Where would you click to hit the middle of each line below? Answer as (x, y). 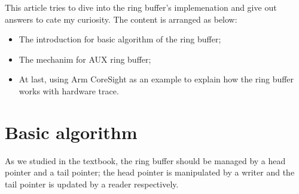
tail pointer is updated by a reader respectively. (92, 184)
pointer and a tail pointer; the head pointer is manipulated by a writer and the (150, 172)
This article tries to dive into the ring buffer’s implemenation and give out (141, 7)
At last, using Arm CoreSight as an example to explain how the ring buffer (156, 79)
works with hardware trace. (69, 90)
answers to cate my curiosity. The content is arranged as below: (121, 19)
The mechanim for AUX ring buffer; (85, 59)
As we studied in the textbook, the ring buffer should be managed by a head (145, 160)
